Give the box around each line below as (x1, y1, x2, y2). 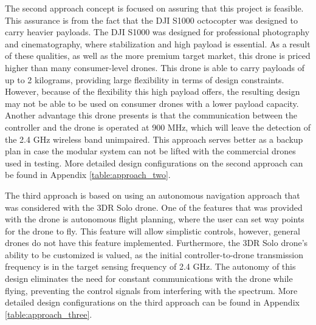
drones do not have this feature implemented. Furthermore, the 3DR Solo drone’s (5, 236, 308, 249)
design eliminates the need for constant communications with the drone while (5, 272, 293, 285)
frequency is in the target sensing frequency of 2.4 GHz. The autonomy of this (5, 260, 296, 273)
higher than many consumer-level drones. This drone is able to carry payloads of (5, 61, 304, 74)
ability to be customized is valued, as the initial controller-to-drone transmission (5, 248, 304, 261)
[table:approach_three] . (5, 307, 92, 320)
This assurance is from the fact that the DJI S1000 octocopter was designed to (5, 13, 298, 26)
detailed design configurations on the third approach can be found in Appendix (5, 296, 300, 309)
